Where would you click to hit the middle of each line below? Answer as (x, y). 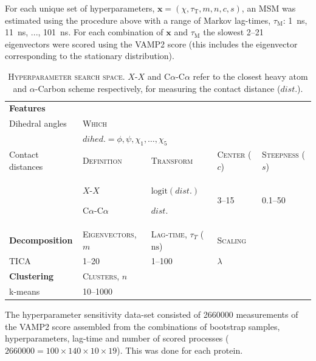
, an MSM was (269, 8)
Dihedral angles (38, 123)
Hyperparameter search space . (67, 76)
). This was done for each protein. (180, 350)
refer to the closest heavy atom (250, 76)
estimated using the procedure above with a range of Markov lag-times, (138, 20)
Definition (102, 160)
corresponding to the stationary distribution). (90, 56)
